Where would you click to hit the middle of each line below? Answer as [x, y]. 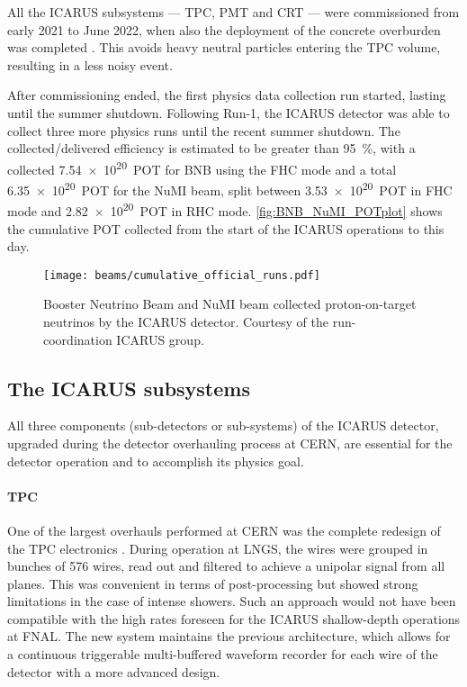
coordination [78, 339]
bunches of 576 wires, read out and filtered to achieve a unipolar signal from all [226, 566]
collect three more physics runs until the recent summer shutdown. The [204, 130]
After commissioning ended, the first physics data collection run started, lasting [227, 95]
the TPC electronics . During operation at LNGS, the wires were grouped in [218, 548]
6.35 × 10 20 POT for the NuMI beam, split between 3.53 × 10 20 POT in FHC [230, 189]
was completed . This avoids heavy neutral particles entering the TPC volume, [224, 47]
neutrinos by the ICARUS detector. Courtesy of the [186, 321]
